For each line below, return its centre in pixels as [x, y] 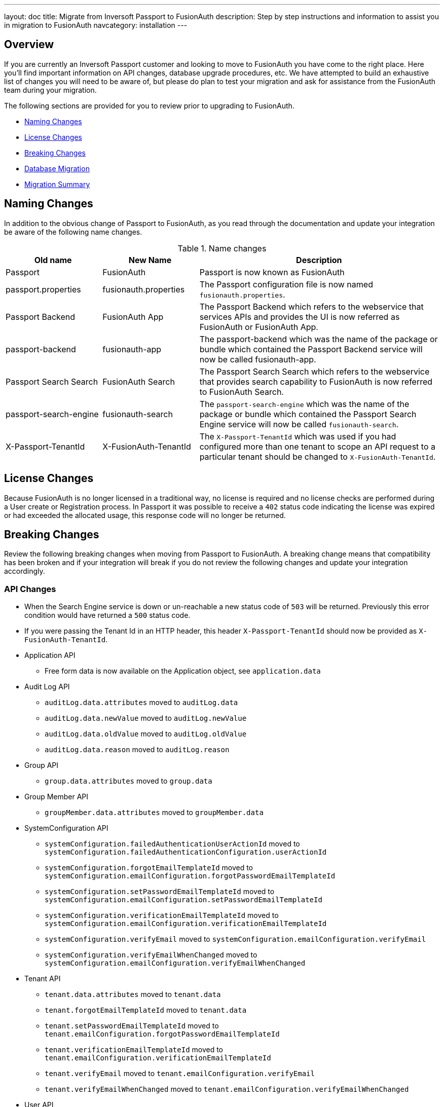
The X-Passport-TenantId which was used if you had [298, 436]
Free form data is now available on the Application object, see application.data [183, 671]
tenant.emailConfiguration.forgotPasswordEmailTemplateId [162, 1034]
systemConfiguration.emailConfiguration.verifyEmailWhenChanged [175, 963]
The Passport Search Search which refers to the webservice [314, 371]
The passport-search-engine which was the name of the [304, 404]
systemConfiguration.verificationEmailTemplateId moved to [162, 915]
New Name [150, 260]
